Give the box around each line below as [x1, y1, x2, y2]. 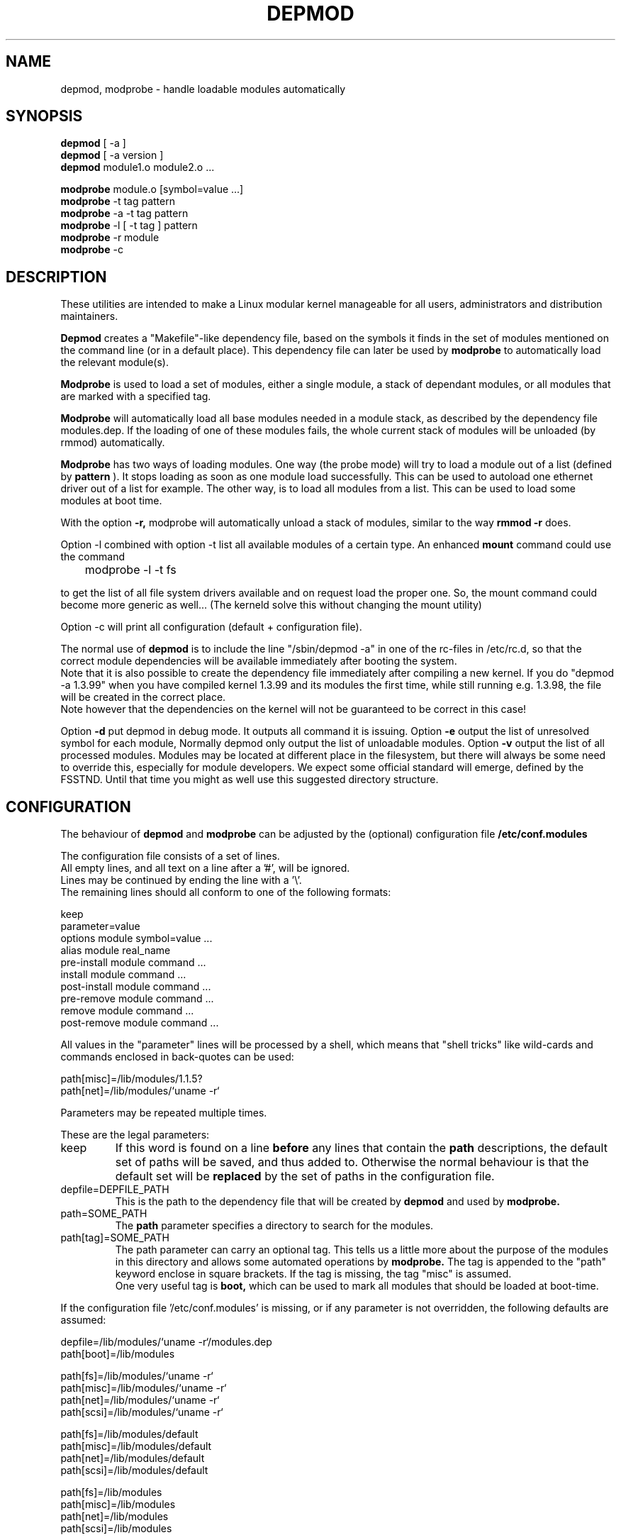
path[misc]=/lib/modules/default [60, 1440, 212, 1453]
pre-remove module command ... [60, 992, 214, 1005]
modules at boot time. [60, 494, 162, 507]
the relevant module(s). [60, 356, 169, 369]
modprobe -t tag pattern [60, 195, 175, 208]
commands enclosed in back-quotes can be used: [60, 1051, 294, 1063]
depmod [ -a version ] [60, 149, 164, 162]
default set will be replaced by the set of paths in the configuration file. [115, 1169, 495, 1184]
